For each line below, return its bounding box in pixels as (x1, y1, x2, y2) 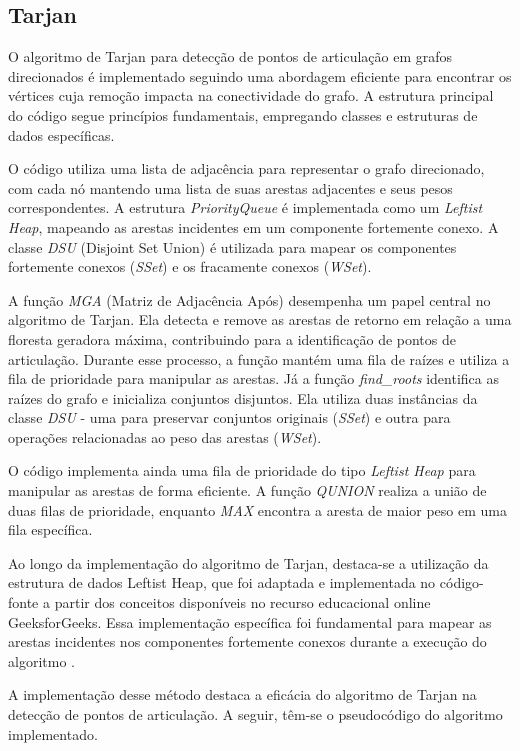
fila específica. (8, 519, 93, 540)
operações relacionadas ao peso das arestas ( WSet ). (8, 426, 322, 447)
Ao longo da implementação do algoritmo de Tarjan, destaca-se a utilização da (8, 552, 489, 573)
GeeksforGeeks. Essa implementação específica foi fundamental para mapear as (8, 611, 492, 632)
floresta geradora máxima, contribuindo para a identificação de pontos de (8, 328, 456, 349)
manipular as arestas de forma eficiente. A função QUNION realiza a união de (8, 480, 487, 501)
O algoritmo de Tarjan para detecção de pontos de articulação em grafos (8, 46, 453, 67)
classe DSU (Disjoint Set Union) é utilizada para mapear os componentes (8, 236, 457, 257)
